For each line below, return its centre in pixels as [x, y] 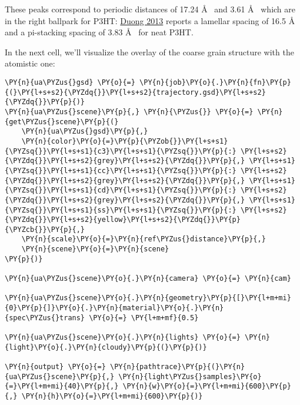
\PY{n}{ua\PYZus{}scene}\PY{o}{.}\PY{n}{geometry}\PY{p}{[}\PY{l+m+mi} [148, 298]
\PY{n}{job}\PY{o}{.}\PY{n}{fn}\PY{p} [215, 82]
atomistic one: [30, 63]
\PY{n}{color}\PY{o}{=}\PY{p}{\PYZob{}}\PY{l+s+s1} [125, 141]
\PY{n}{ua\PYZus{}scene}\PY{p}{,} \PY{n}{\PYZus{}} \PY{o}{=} [129, 112]
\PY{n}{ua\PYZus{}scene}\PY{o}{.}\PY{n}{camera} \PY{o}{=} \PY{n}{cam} [148, 279]
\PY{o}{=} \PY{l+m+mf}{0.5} [144, 318]
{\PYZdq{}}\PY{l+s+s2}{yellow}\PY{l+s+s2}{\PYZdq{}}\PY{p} [123, 220]
